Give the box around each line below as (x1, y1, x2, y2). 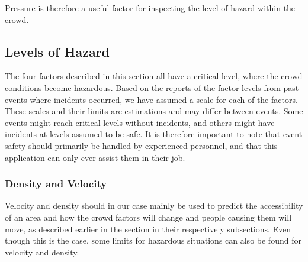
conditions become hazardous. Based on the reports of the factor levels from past (5, 81, 299, 93)
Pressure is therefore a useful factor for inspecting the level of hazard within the (5, 2, 296, 14)
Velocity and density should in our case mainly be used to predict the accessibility (5, 199, 303, 212)
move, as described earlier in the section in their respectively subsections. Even (5, 222, 291, 235)
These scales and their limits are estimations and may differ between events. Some (5, 105, 303, 117)
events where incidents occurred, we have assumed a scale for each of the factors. (5, 93, 298, 105)
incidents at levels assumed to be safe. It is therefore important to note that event (5, 128, 303, 140)
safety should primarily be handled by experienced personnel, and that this (5, 139, 278, 151)
